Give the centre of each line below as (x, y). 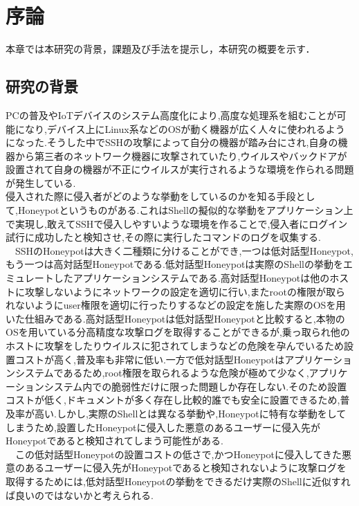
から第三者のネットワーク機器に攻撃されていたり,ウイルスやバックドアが (181, 155)
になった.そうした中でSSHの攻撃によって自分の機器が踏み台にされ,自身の (172, 142)
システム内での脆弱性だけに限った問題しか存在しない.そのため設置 (195, 386)
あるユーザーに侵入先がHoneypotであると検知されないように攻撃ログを (185, 468)
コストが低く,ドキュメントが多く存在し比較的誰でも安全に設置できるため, (173, 400)
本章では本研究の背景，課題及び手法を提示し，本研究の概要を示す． (160, 49)
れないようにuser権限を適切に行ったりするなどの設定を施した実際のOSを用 (176, 305)
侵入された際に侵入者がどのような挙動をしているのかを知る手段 (151, 196)
